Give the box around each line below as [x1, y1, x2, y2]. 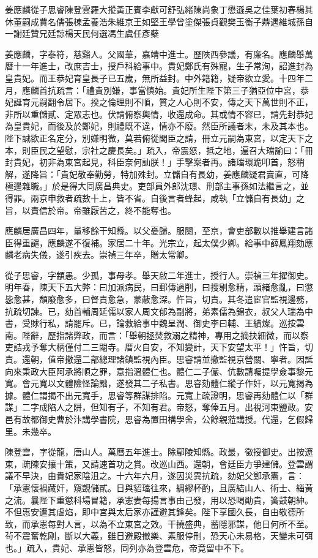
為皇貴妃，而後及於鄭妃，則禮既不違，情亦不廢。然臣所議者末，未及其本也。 [5, 119, 313, 132]
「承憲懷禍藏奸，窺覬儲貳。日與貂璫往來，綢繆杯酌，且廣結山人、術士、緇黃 [5, 481, 313, 494]
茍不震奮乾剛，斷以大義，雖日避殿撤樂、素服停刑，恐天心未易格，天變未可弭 [5, 529, 313, 542]
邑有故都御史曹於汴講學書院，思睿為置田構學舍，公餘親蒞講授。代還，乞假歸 [5, 413, 313, 425]
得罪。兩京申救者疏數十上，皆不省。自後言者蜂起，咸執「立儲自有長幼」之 [5, 191, 305, 204]
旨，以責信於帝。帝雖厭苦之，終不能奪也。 [5, 203, 176, 216]
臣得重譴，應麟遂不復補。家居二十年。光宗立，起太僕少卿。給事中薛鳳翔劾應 [5, 236, 313, 249]
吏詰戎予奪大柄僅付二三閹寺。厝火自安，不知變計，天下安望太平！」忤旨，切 [5, 341, 313, 353]
